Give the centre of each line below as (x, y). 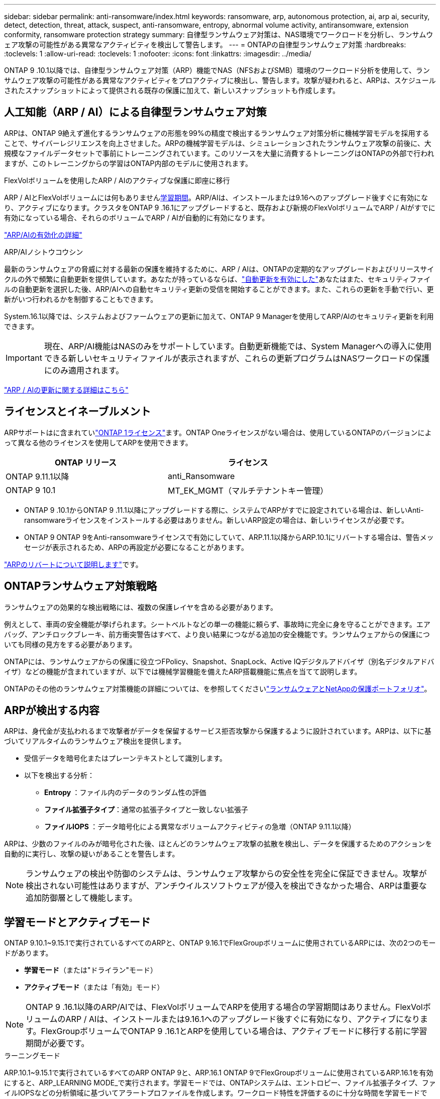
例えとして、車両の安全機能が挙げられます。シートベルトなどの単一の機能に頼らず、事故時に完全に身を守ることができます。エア (217, 624)
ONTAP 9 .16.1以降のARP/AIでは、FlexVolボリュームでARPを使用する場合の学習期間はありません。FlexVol (224, 1007)
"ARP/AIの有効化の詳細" (43, 234)
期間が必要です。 (58, 1043)
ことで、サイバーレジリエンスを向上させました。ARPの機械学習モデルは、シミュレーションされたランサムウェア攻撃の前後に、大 (218, 143)
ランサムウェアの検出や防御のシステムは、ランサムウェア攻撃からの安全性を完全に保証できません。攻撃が (226, 874)
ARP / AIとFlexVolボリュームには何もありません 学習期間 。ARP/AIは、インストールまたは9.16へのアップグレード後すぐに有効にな (216, 197)
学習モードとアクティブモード (77, 922)
